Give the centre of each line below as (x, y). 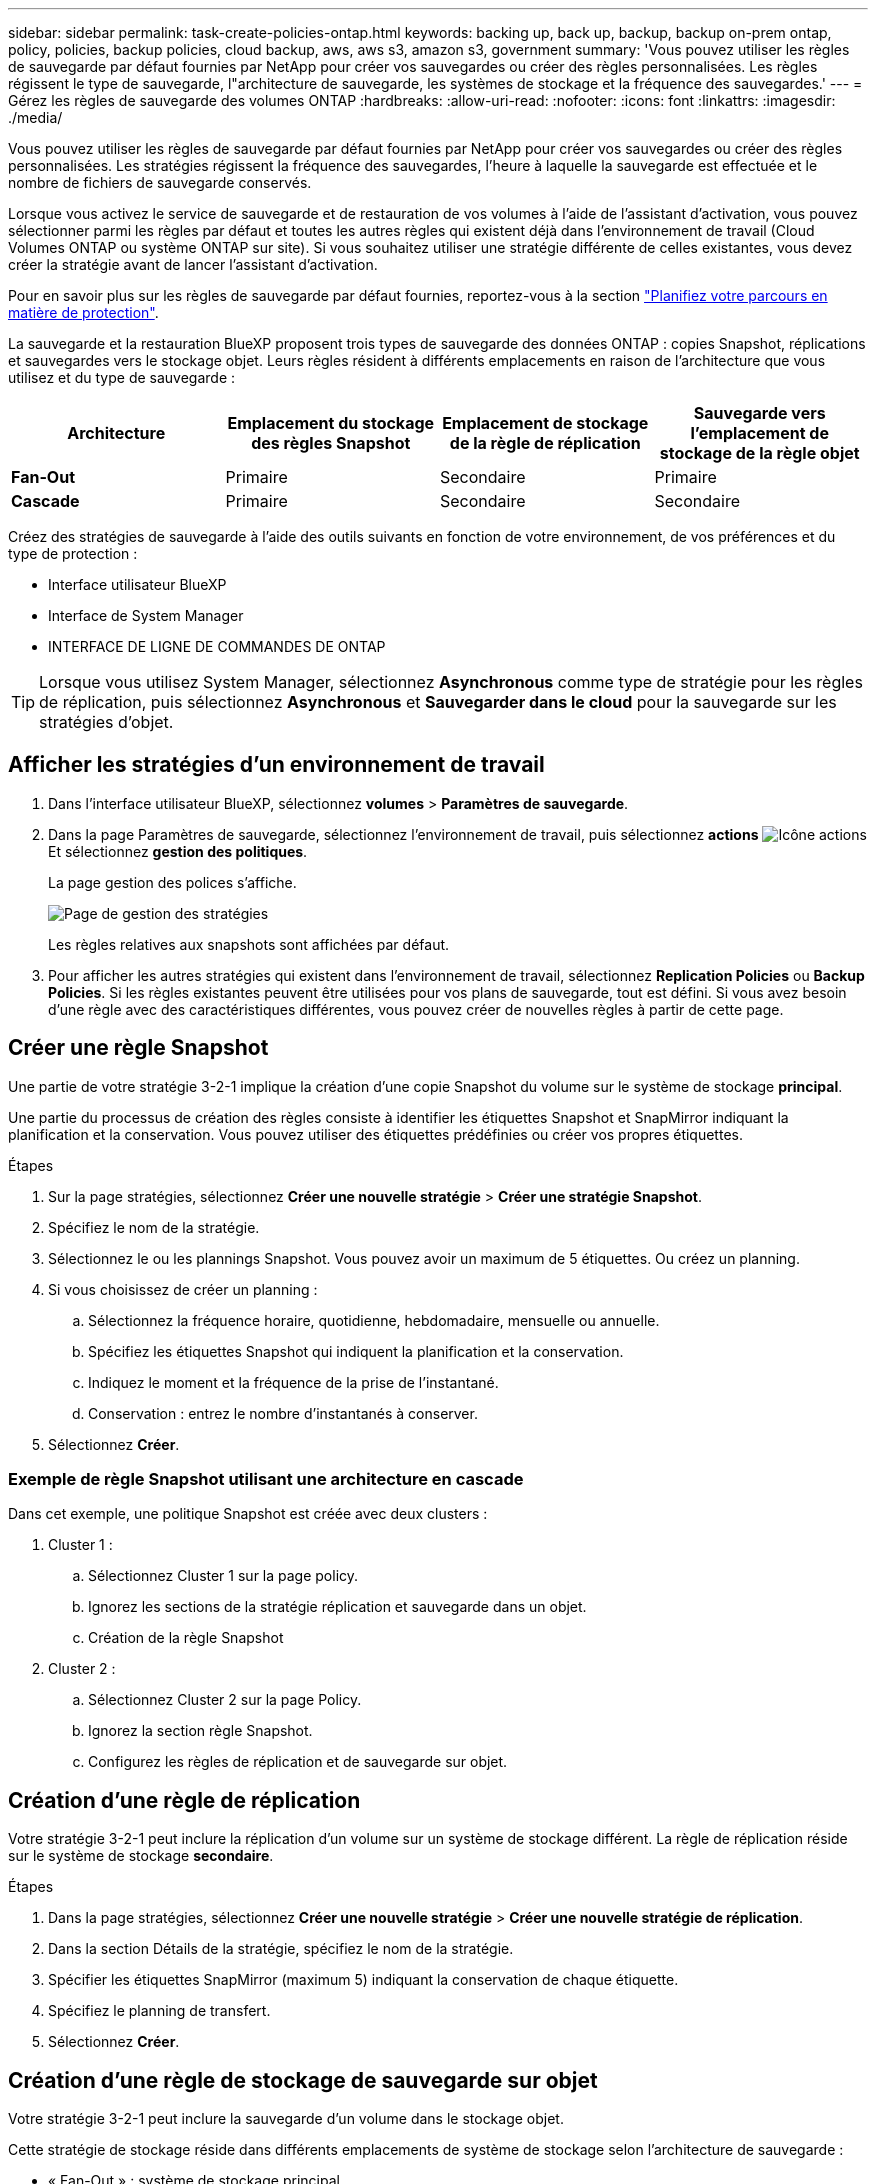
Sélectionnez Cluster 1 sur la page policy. (223, 1576)
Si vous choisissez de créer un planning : (183, 1289)
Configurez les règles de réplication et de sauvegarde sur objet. (298, 1762)
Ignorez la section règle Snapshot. (200, 1731)
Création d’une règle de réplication (184, 1800)
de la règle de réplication (545, 443)
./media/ (35, 117)
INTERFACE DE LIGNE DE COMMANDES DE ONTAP (217, 646)
